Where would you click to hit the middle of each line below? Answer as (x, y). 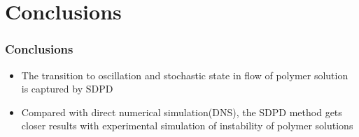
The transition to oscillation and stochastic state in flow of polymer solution (185, 75)
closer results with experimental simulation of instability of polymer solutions (187, 126)
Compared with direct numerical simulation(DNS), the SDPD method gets (182, 112)
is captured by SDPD (67, 89)
